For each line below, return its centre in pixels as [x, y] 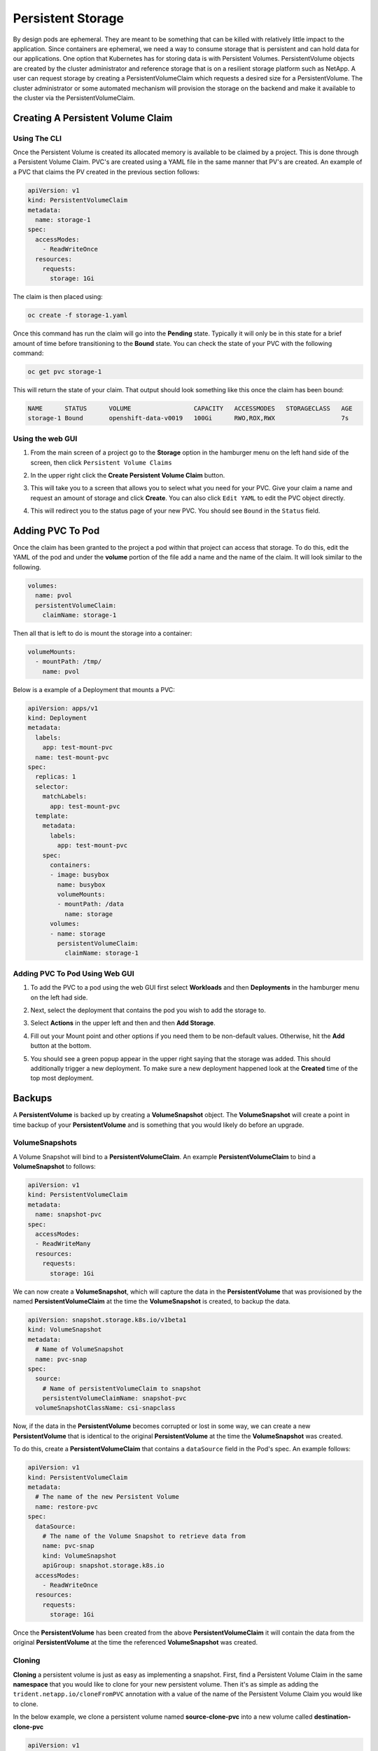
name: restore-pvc [66, 1507]
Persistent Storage [69, 18]
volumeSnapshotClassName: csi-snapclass [105, 1408]
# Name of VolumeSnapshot [79, 1349]
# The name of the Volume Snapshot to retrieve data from [144, 1536]
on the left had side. [59, 997]
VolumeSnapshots [45, 1143]
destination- [332, 1717]
